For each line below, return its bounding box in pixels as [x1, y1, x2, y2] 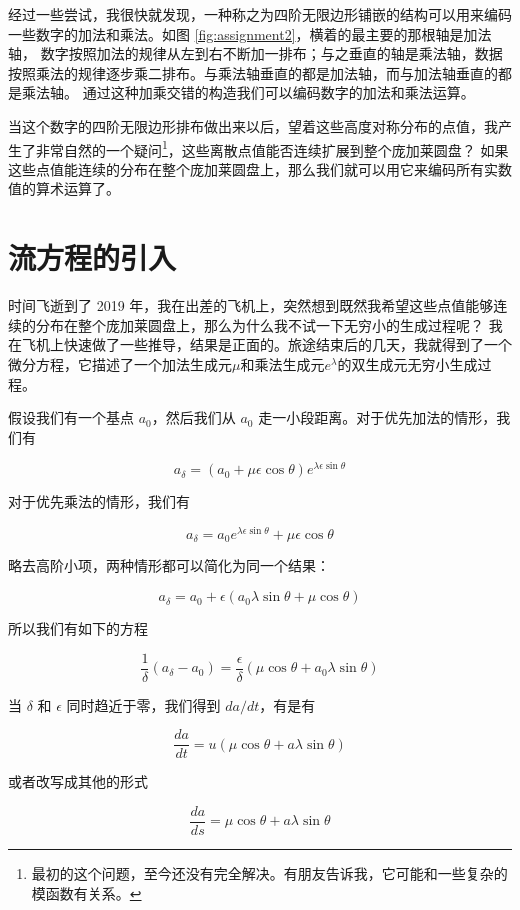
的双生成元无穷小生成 [337, 353, 478, 374]
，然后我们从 [151, 407, 236, 428]
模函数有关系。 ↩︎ [31, 882, 142, 903]
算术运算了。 [35, 178, 120, 199]
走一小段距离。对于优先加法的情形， [258, 407, 497, 428]
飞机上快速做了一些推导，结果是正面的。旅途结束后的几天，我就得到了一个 [21, 334, 512, 355]
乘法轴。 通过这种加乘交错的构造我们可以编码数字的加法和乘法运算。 [21, 82, 475, 103]
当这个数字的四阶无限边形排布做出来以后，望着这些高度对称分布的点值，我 [8, 115, 498, 136]
